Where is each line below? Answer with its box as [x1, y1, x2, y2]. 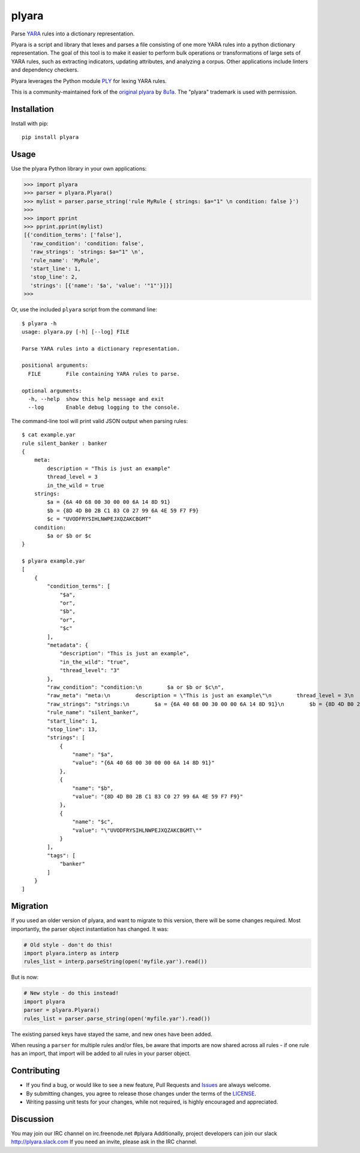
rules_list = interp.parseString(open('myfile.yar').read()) [23, 958, 208, 965]
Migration [11, 901, 49, 911]
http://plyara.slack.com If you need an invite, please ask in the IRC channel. [11, 1138, 197, 1145]
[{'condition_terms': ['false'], [23, 231, 122, 239]
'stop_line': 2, [30, 274, 78, 281]
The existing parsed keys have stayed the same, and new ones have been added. [11, 1030, 212, 1038]
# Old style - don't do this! [23, 941, 113, 948]
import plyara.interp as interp [23, 950, 119, 956]
